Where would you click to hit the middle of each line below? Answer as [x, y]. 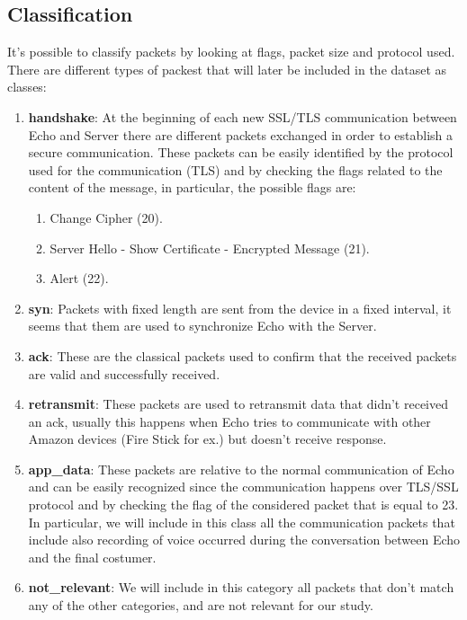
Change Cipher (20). [106, 217]
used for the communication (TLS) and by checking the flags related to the [235, 169]
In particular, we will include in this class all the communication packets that [242, 522]
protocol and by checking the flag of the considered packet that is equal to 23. [243, 505]
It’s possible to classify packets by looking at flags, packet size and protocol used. [231, 52]
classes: [27, 87]
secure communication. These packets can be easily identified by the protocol [241, 152]
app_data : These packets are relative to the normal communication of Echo [241, 469]
